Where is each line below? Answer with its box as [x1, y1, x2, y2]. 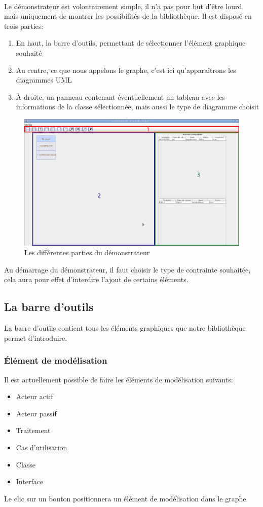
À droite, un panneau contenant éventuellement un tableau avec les [16, 91, 226, 102]
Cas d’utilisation [16, 442, 67, 452]
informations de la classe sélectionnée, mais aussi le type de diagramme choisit [16, 101, 259, 112]
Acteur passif [16, 408, 57, 418]
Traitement [16, 425, 51, 436]
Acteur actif [16, 391, 53, 402]
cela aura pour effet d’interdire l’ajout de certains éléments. [4, 274, 189, 285]
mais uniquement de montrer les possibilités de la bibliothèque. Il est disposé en [4, 11, 252, 21]
